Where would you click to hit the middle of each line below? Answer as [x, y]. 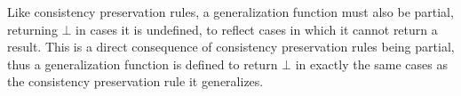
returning [32, 29]
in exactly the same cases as [372, 64]
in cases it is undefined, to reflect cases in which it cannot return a [257, 29]
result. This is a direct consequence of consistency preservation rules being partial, [231, 47]
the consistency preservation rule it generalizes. [135, 81]
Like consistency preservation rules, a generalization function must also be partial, [230, 12]
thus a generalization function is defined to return [143, 64]
